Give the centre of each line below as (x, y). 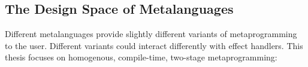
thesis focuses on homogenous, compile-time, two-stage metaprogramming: (141, 57)
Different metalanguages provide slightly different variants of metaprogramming (151, 34)
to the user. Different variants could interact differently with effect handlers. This (154, 45)
